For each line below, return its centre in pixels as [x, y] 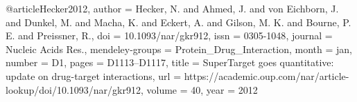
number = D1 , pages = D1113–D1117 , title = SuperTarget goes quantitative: [170, 62]
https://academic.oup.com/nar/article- [267, 75]
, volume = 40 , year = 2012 [199, 89]
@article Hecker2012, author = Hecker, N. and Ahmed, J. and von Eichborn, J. [172, 8]
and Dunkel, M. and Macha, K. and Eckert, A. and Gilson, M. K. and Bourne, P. [178, 22]
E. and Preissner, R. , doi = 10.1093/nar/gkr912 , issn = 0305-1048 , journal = [169, 35]
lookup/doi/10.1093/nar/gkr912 [73, 89]
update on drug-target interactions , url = [94, 75]
